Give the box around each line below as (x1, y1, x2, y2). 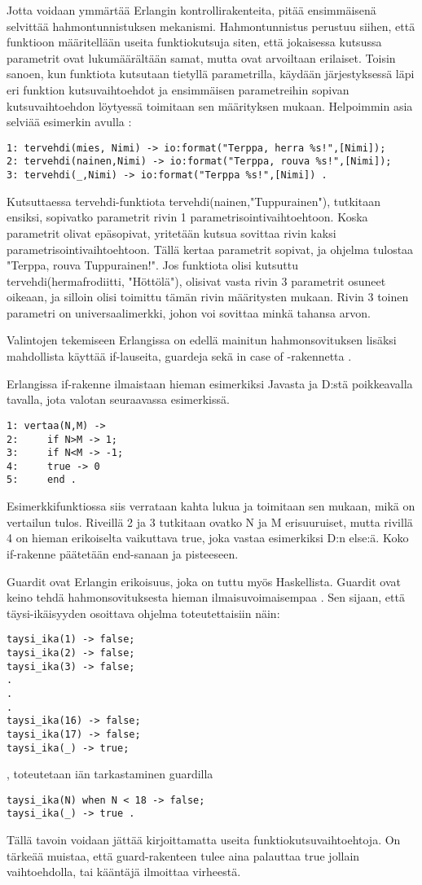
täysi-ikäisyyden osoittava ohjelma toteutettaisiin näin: (7, 604, 280, 621)
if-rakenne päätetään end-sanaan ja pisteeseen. (7, 545, 239, 562)
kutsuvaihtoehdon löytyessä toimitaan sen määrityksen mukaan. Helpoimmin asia (7, 97, 413, 114)
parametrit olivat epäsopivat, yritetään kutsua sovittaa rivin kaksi (7, 224, 336, 241)
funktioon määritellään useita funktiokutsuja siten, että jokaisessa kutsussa (7, 33, 382, 50)
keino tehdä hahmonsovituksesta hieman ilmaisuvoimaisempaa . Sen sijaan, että (7, 589, 405, 606)
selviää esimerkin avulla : (7, 113, 132, 130)
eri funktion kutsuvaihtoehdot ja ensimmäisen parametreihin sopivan (7, 81, 349, 98)
